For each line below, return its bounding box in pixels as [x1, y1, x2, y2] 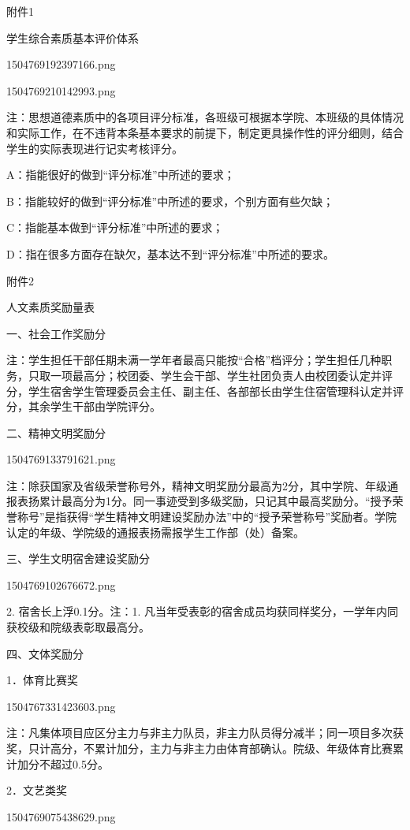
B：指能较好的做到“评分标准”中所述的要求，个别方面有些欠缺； [6, 192, 334, 209]
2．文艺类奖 [6, 782, 67, 798]
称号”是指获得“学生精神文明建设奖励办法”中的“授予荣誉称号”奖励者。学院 [17, 508, 397, 525]
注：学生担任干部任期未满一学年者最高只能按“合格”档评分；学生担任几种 [6, 352, 382, 368]
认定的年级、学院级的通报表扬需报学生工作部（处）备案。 [6, 523, 304, 540]
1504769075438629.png [6, 808, 116, 824]
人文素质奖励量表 [6, 299, 95, 315]
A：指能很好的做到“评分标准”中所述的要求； [6, 166, 235, 183]
